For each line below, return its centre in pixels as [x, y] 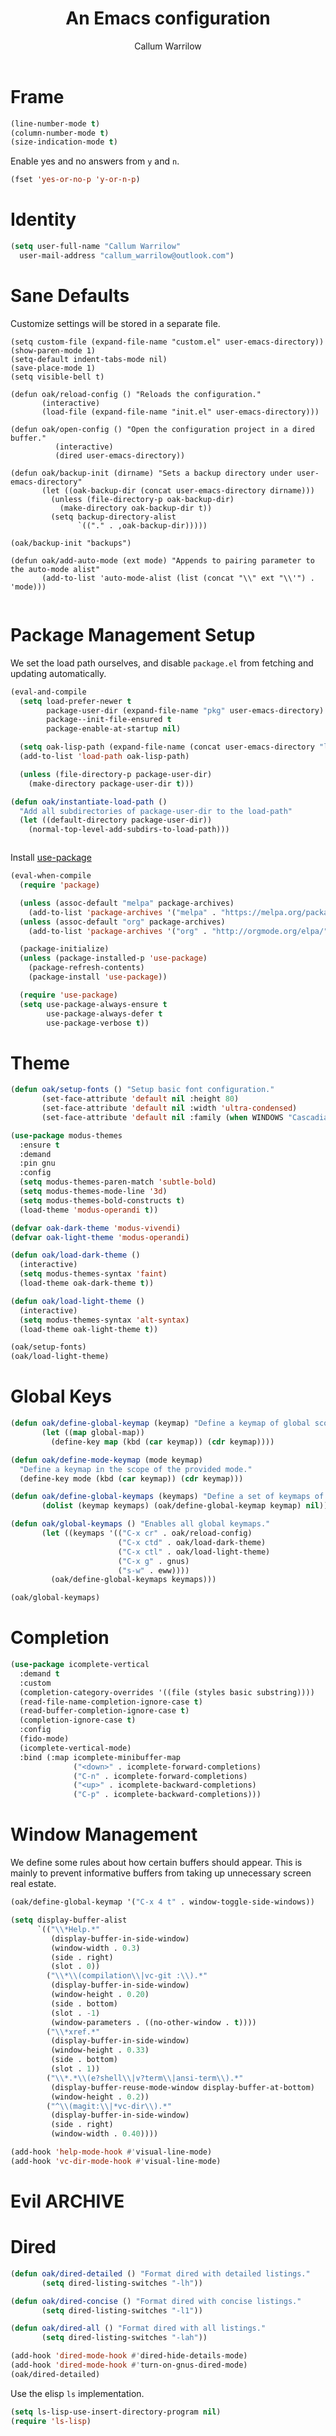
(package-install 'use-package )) [98, 977]
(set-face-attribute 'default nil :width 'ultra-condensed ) [169, 1108]
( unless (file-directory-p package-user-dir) [116, 774]
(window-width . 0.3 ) [95, 1948]
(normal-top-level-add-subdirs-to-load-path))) [129, 830]
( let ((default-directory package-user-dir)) [116, 820]
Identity [43, 219]
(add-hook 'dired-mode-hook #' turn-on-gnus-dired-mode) [129, 2365]
